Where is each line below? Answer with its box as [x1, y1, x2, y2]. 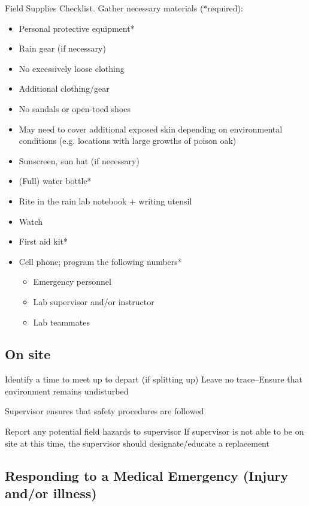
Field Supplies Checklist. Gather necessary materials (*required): [5, 2, 243, 14]
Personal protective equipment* [19, 22, 135, 34]
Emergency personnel [33, 275, 111, 288]
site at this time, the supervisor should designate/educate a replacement [5, 436, 269, 449]
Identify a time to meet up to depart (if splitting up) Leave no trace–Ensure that [5, 373, 302, 385]
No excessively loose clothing [19, 62, 125, 74]
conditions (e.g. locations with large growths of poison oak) [19, 134, 237, 147]
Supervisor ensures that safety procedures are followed [5, 405, 204, 417]
